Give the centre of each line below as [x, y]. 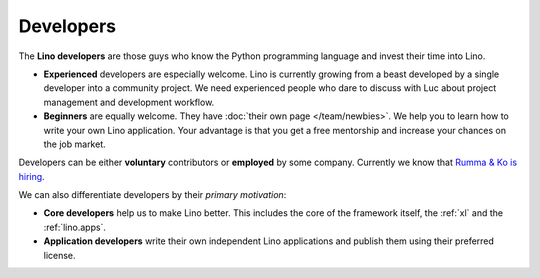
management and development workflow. [129, 102]
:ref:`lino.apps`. [75, 227]
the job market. [75, 144]
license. [59, 255]
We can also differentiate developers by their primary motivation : [152, 195]
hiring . [31, 176]
